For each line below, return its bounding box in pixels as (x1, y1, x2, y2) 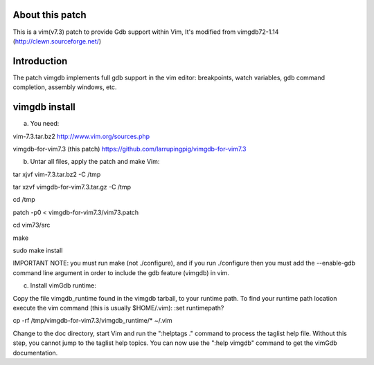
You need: (30, 120, 60, 128)
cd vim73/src (12, 221, 51, 230)
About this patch (12, 9, 87, 21)
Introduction (12, 55, 68, 67)
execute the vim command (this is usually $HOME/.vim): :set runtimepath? (12, 303, 224, 312)
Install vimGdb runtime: (30, 281, 96, 290)
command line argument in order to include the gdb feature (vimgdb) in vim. (12, 268, 230, 277)
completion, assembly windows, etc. (12, 83, 117, 91)
